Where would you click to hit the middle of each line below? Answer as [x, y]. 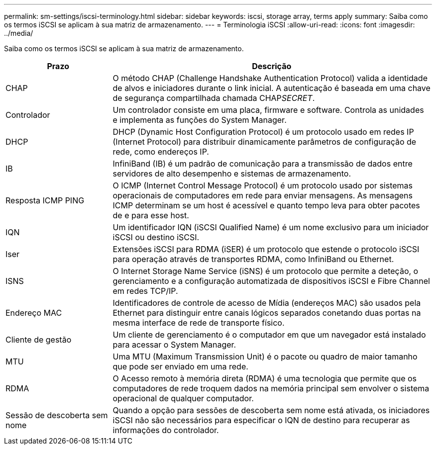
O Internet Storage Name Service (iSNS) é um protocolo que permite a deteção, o [266, 271]
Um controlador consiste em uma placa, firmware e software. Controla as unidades [268, 110]
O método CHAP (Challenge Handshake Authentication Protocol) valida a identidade [270, 78]
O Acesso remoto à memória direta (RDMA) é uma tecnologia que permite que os [265, 378]
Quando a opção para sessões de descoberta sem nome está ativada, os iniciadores [271, 410]
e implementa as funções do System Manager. [200, 120]
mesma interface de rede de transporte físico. [199, 323]
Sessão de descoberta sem [57, 415]
